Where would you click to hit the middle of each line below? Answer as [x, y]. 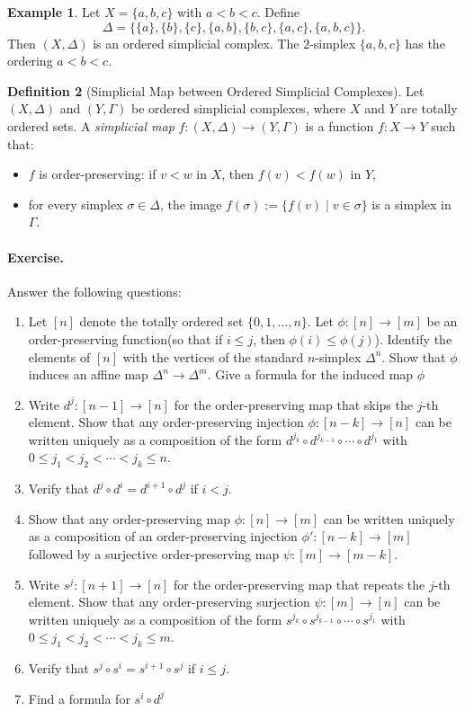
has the [425, 43]
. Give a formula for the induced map [310, 374]
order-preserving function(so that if [125, 338]
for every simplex [76, 204]
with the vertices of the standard [213, 356]
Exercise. [36, 257]
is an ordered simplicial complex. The [196, 43]
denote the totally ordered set [161, 321]
